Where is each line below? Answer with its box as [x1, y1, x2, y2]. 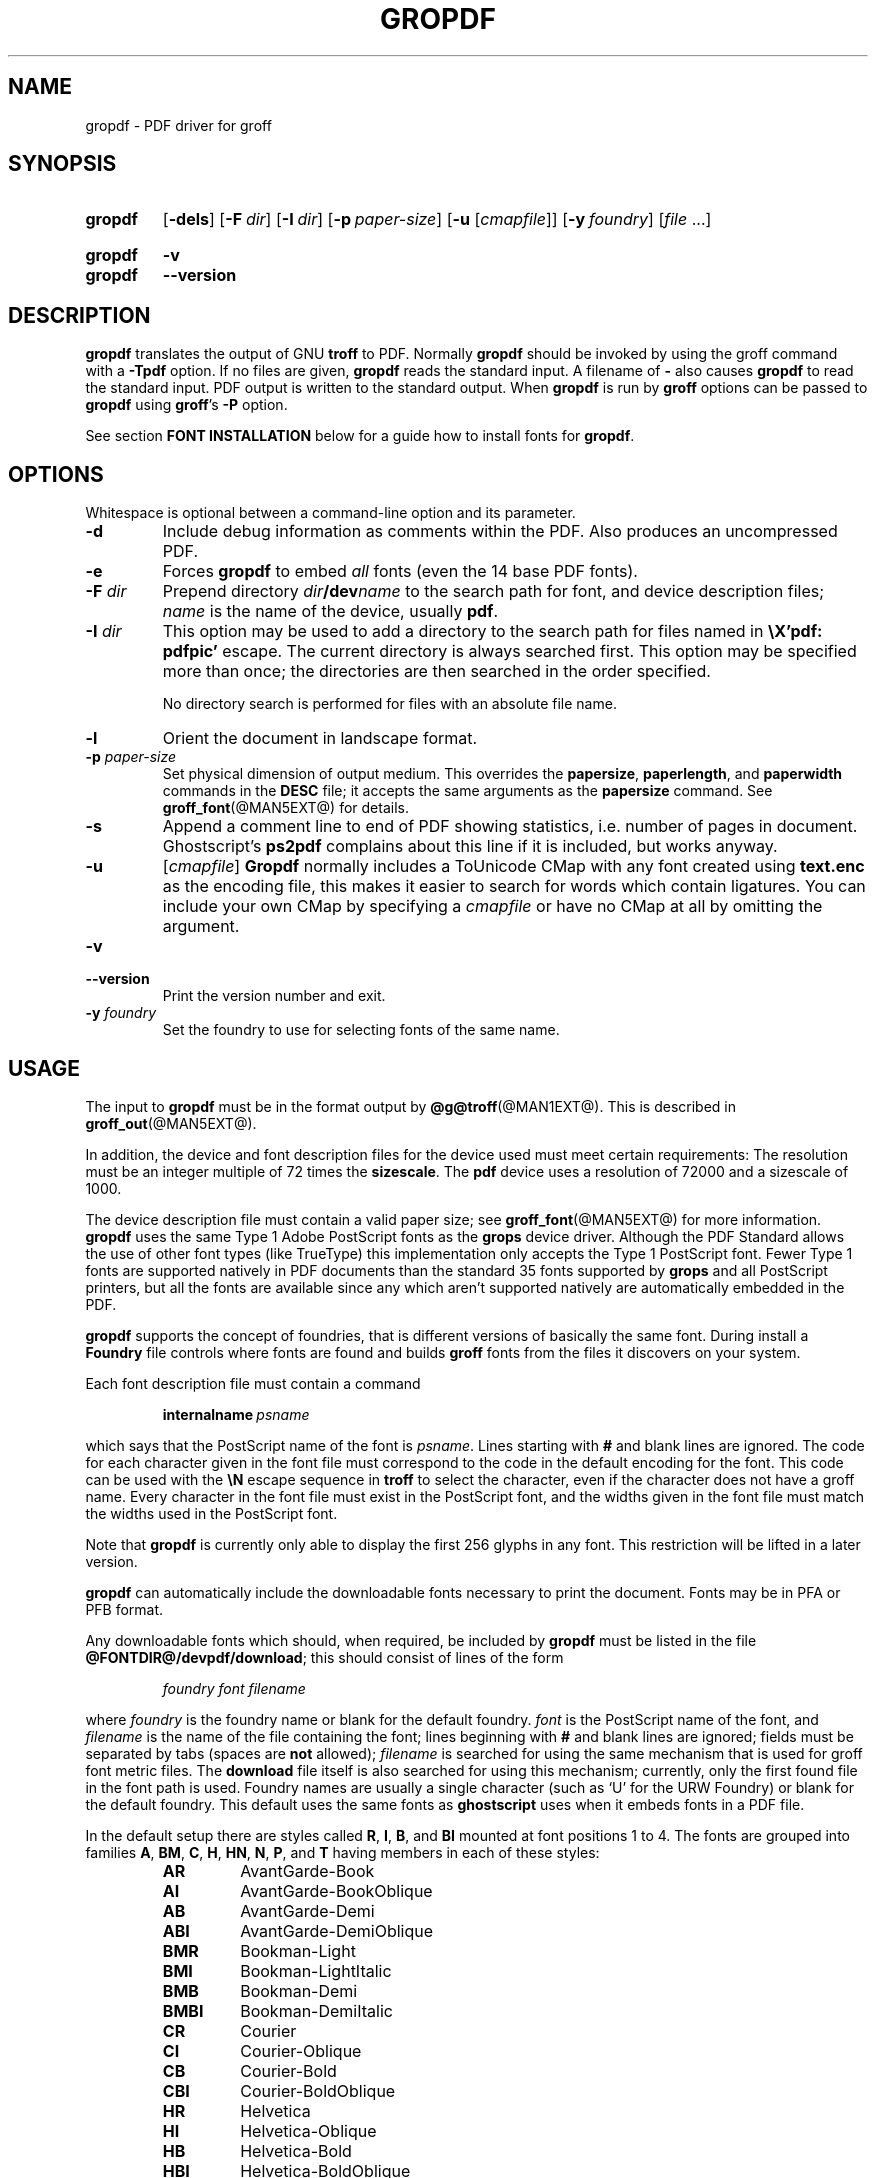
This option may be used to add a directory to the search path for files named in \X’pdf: [162, 621, 823, 642]
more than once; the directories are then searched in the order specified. [162, 661, 711, 682]
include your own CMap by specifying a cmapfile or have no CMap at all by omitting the [162, 896, 823, 917]
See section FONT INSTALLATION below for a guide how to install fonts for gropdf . [85, 427, 635, 445]
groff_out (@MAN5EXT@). [85, 1114, 257, 1132]
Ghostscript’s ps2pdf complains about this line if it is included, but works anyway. [162, 836, 778, 857]
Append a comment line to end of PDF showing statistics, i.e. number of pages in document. [162, 816, 858, 837]
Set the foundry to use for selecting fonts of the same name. [162, 1021, 560, 1039]
